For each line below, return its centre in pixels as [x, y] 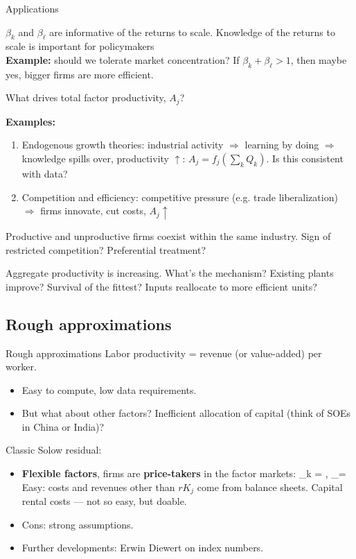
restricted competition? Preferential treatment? [106, 249]
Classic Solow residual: [54, 450]
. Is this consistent [305, 158]
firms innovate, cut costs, [93, 210]
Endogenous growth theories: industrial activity [123, 145]
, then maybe [319, 59]
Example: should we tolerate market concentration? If [123, 59]
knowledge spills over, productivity [95, 158]
